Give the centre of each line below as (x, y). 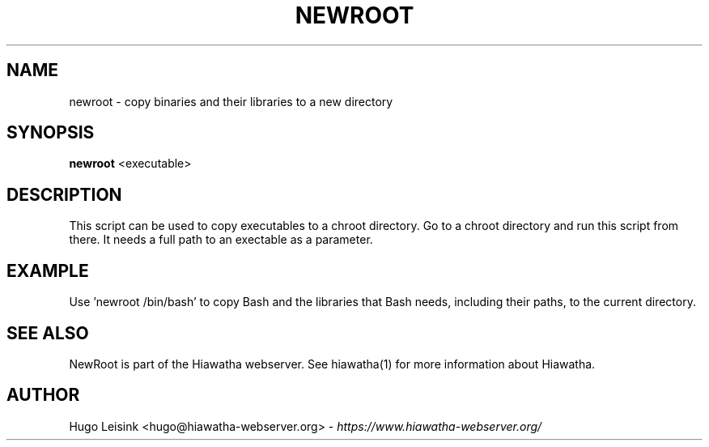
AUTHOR (43, 395)
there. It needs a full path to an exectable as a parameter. (221, 240)
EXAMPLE (48, 270)
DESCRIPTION (64, 194)
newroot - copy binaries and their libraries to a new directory (231, 101)
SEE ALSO (48, 333)
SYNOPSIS (51, 133)
